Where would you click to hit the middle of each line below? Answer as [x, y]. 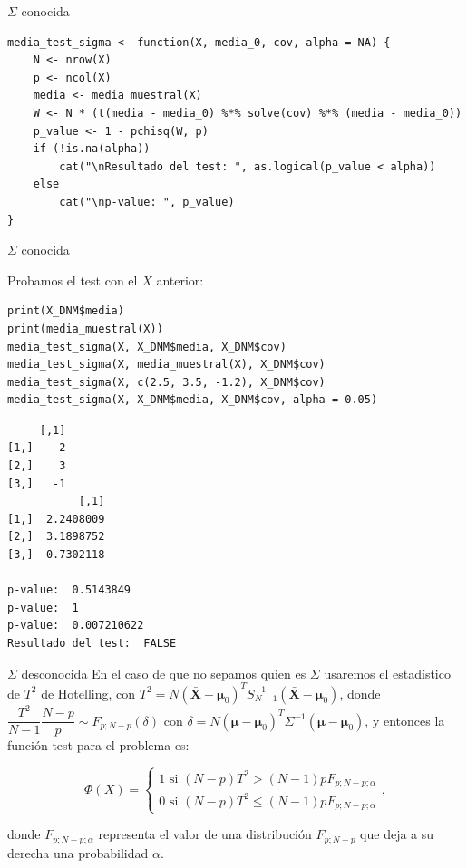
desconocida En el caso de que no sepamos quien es [164, 673]
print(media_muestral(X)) [85, 328]
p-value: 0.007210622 [76, 626]
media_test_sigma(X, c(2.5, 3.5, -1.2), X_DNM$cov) [166, 382]
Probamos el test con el [73, 280]
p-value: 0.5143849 [69, 590]
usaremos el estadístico [387, 673]
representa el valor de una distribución [205, 834]
